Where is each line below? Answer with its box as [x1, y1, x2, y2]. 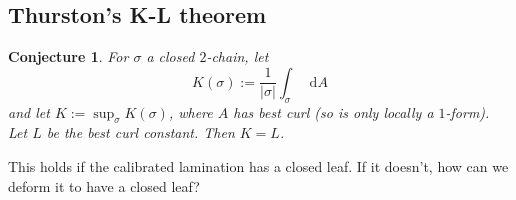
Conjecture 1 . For [8, 46, 129, 67]
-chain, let [206, 46, 269, 67]
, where [168, 101, 213, 122]
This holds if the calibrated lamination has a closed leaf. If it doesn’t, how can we [8, 155, 509, 176]
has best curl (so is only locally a [233, 101, 434, 122]
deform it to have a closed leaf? [8, 175, 200, 196]
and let [8, 101, 50, 122]
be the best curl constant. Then [46, 122, 235, 143]
